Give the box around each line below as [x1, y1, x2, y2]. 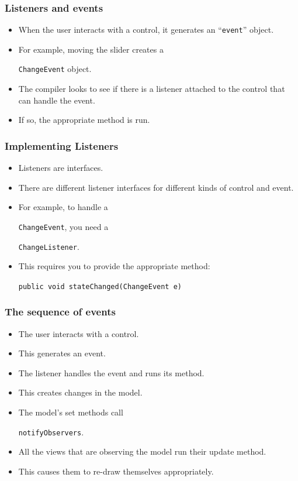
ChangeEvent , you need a [18, 220, 109, 232]
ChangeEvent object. [18, 63, 92, 75]
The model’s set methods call [18, 406, 123, 418]
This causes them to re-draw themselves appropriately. [18, 465, 214, 477]
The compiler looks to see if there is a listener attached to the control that [18, 83, 285, 95]
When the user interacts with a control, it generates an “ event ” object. [18, 23, 274, 36]
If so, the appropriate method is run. [18, 114, 150, 126]
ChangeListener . [18, 240, 79, 252]
